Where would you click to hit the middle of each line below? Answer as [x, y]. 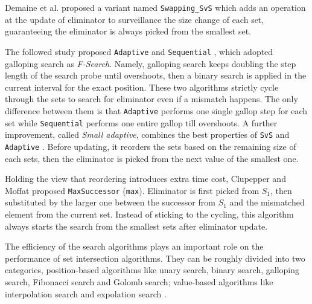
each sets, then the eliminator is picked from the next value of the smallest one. [152, 158]
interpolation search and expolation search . [86, 293]
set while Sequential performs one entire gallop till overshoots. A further [141, 122]
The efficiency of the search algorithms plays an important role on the [134, 246]
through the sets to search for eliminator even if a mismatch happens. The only [151, 99]
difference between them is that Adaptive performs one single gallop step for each [156, 110]
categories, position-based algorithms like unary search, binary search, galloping [152, 270]
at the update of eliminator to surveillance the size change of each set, [135, 19]
